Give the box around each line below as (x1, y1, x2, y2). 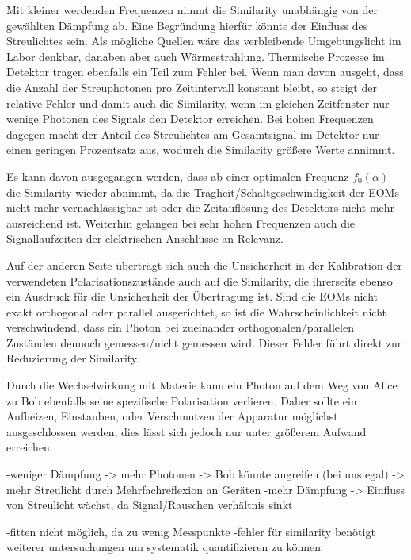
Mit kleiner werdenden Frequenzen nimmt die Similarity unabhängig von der (6, 2, 379, 17)
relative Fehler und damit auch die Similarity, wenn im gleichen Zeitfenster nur (6, 94, 390, 111)
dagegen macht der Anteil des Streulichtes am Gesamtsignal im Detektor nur (6, 125, 379, 142)
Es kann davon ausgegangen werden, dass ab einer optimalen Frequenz (6, 167, 349, 184)
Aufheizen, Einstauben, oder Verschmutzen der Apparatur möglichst (6, 408, 338, 424)
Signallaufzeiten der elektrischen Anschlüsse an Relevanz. (6, 230, 284, 247)
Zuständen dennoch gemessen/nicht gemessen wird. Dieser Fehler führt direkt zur (6, 334, 402, 351)
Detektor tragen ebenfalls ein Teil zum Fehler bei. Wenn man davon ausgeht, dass (6, 63, 404, 80)
